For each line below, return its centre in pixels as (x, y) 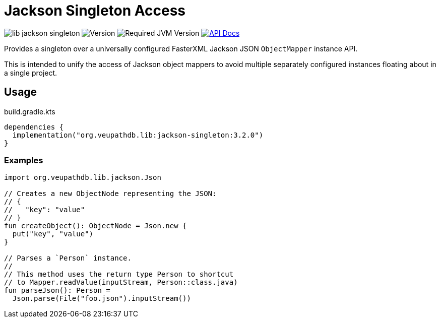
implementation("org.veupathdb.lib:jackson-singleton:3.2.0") (138, 135)
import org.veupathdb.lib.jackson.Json (83, 178)
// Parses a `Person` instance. (68, 258)
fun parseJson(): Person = (57, 291)
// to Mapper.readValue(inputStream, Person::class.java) (121, 282)
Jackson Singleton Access (95, 11)
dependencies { (34, 127)
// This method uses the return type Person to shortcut (119, 274)
